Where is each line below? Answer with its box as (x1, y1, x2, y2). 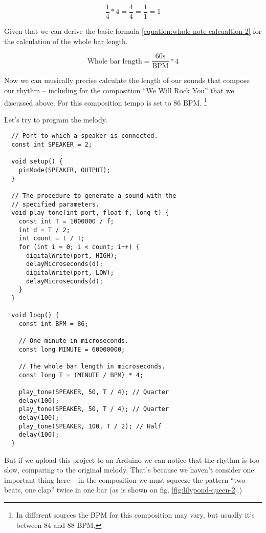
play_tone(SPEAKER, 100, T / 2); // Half (18, 422, 162, 430)
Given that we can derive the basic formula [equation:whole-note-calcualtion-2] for (4, 26, 262, 36)
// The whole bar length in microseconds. (18, 363, 165, 371)
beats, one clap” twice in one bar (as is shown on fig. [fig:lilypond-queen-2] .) (4, 484, 242, 495)
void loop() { (11, 312, 59, 319)
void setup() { (11, 158, 63, 166)
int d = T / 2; (18, 226, 70, 234)
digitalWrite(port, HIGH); (26, 252, 118, 259)
